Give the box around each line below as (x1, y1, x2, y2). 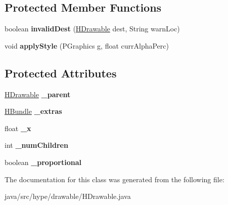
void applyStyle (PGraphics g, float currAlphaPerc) (5, 40, 169, 51)
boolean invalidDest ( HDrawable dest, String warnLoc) (5, 23, 180, 34)
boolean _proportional (5, 156, 82, 167)
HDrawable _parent (5, 89, 71, 99)
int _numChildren (5, 140, 68, 150)
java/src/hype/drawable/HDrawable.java (5, 191, 131, 201)
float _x (5, 122, 31, 133)
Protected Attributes (5, 65, 117, 80)
